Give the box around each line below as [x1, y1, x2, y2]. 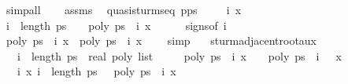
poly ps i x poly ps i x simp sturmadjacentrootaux [6, 32, 317, 49]
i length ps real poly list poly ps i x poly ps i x [17, 47, 342, 64]
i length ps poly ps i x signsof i [6, 16, 227, 33]
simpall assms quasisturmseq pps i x [6, 2, 242, 17]
